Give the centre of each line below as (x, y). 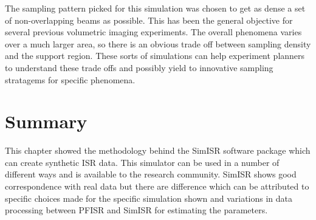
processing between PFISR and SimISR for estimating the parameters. (136, 210)
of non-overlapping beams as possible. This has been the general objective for (149, 20)
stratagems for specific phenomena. (70, 79)
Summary (46, 121)
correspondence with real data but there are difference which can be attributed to (157, 186)
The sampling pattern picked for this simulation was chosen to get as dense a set (155, 8)
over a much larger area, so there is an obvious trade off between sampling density (158, 43)
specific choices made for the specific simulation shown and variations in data (149, 198)
